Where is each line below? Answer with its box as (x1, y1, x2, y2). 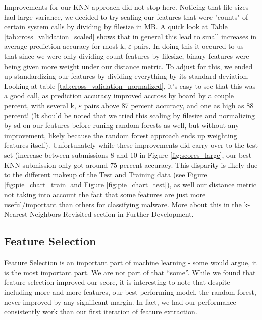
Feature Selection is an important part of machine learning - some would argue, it (4, 257, 257, 268)
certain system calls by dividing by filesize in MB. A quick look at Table (4, 21, 228, 32)
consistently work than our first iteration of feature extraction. (4, 306, 197, 317)
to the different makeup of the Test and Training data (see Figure (4, 169, 207, 180)
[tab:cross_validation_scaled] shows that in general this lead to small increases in (4, 31, 257, 41)
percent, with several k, (4, 100, 76, 110)
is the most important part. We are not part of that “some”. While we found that (4, 267, 256, 277)
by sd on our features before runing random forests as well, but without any (4, 120, 239, 131)
